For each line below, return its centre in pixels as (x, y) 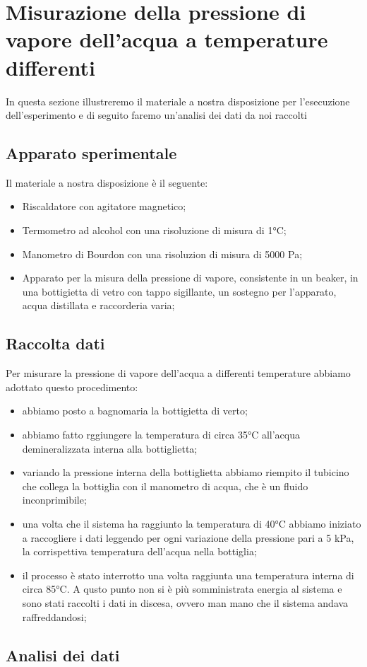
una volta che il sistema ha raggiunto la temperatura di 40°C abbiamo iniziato (192, 523)
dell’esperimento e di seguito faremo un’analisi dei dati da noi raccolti (156, 115)
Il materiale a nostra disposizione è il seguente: (107, 182)
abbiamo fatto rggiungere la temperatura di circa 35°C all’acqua (161, 435)
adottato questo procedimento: (72, 387)
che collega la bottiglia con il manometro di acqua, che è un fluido (165, 486)
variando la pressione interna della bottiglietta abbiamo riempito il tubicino (186, 472)
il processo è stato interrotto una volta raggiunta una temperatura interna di (188, 575)
